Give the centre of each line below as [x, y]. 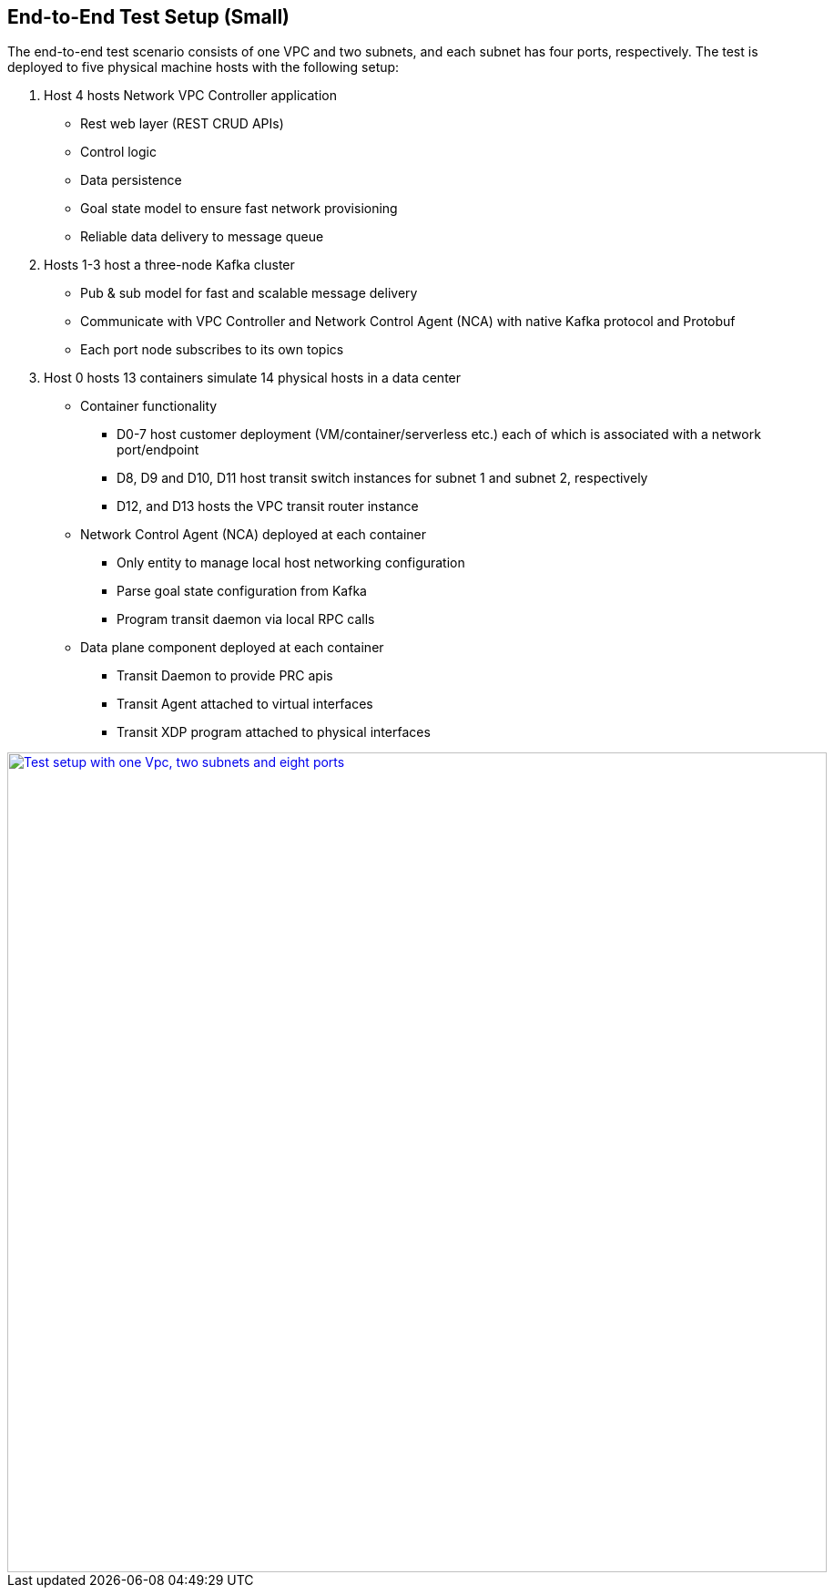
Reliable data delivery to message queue [202, 237]
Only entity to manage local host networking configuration [291, 563]
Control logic [118, 152]
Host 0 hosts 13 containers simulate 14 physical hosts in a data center [253, 378]
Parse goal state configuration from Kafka [242, 591]
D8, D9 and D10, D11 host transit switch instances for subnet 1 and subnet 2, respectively [382, 478]
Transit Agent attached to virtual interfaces [245, 704]
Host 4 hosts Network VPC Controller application [190, 96]
